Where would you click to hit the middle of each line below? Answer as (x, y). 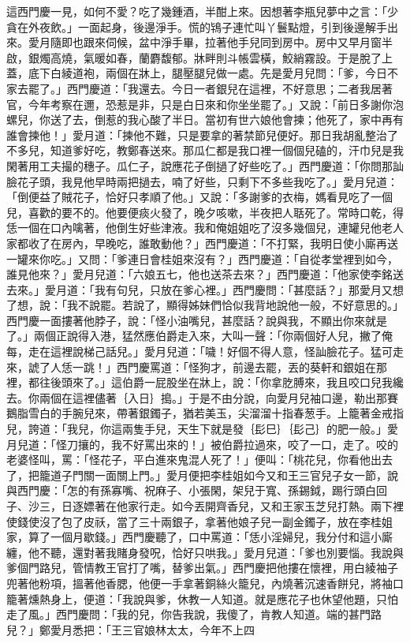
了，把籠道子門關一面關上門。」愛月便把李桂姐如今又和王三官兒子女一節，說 (202, 475)
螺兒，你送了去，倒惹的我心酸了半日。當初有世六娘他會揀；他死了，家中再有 (205, 120)
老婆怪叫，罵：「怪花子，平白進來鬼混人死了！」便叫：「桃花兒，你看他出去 (199, 460)
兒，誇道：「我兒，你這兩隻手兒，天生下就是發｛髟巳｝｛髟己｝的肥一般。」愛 (202, 429)
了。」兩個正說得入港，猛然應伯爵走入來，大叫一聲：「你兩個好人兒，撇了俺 (199, 336)
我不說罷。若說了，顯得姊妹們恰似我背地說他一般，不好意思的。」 (235, 305)
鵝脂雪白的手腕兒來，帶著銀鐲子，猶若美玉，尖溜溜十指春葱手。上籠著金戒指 (205, 413)
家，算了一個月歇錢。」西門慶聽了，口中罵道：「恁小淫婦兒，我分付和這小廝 (199, 537)
